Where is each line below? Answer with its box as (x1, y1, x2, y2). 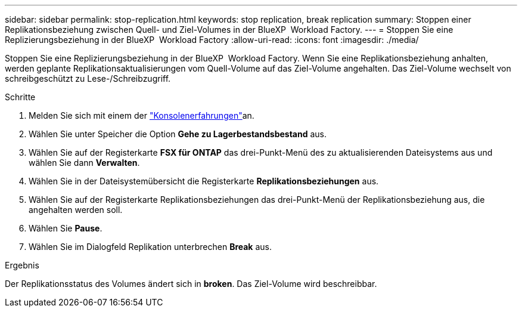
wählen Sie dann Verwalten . (29, 157, 140, 168)
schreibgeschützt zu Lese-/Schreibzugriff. (5, 73, 171, 84)
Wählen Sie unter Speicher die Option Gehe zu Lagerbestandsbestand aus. (29, 129, 327, 139)
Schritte (5, 92, 36, 102)
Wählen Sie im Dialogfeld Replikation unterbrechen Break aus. (29, 242, 272, 252)
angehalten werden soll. (29, 205, 123, 215)
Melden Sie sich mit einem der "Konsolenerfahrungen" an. (29, 110, 254, 121)
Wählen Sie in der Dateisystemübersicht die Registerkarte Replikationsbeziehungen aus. (29, 176, 379, 186)
